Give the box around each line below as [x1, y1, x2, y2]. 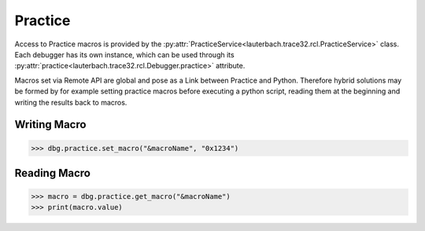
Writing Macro [14, 118, 87, 131]
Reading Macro [14, 166, 91, 180]
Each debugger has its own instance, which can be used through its [14, 49, 235, 59]
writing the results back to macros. [14, 97, 128, 107]
